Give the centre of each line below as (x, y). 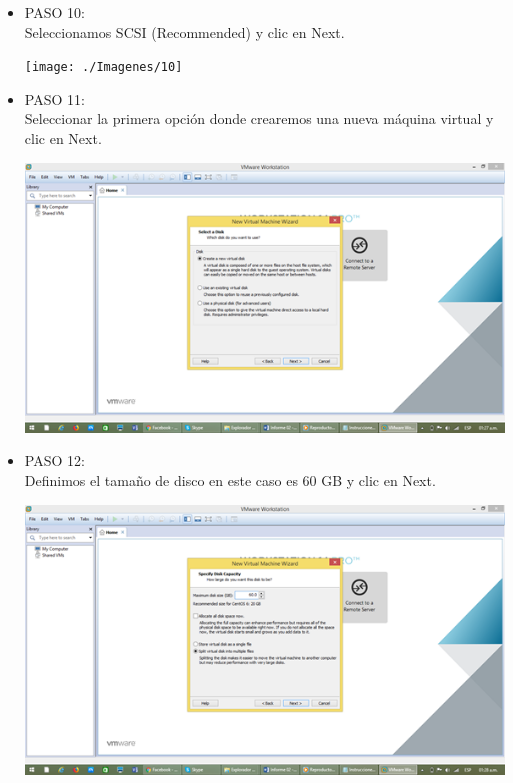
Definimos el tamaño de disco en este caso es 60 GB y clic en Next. (230, 479)
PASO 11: (54, 98)
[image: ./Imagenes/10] (103, 67)
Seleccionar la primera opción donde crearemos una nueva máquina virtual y (259, 118)
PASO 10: (54, 12)
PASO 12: (54, 460)
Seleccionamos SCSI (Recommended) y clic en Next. (184, 31)
